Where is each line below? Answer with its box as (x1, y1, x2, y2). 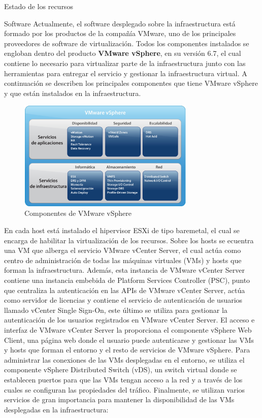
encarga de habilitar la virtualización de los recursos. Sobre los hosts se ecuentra (4, 235, 254, 245)
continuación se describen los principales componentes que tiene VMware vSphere (4, 78, 258, 88)
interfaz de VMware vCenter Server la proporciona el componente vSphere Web (4, 324, 252, 335)
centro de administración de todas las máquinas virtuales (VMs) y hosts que (4, 254, 242, 265)
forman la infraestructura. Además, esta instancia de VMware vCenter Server (4, 265, 245, 275)
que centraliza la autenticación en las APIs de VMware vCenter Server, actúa (4, 284, 245, 295)
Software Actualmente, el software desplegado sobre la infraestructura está (4, 18, 236, 28)
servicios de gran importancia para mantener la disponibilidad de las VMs (4, 394, 235, 405)
